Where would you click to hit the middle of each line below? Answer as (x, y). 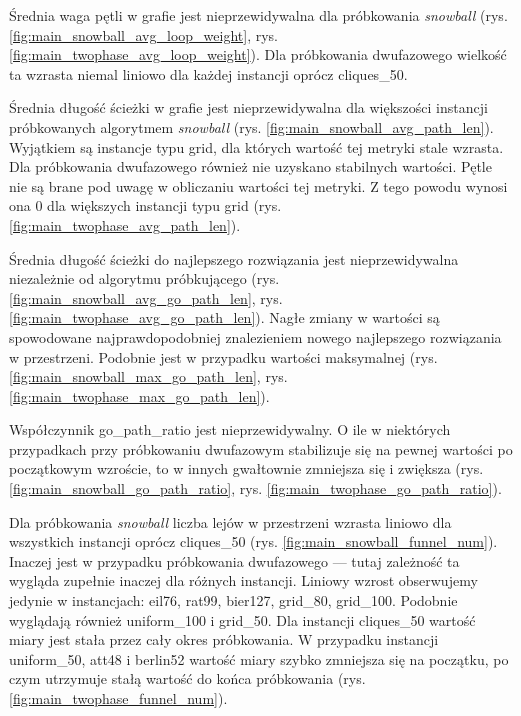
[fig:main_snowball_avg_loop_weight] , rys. (143, 34)
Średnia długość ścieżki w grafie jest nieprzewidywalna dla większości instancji (248, 107)
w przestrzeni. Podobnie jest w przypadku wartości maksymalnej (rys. (223, 356)
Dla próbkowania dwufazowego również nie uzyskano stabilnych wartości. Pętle (250, 166)
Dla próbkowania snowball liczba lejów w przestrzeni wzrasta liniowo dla (230, 521)
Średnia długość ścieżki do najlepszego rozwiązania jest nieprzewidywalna (234, 258)
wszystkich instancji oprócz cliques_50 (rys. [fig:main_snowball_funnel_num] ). (253, 541)
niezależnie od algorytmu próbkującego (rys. (144, 278)
